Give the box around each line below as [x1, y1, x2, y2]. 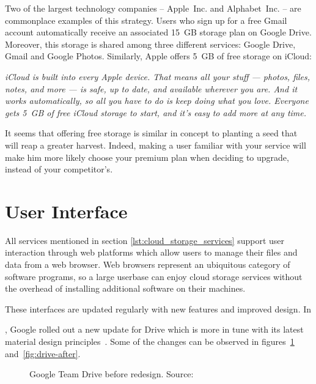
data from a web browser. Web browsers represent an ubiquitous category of [5, 258, 290, 271]
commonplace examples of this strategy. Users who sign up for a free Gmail [5, 13, 287, 26]
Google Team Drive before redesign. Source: [29, 367, 194, 380]
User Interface [5, 198, 128, 223]
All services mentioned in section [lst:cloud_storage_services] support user [5, 234, 285, 246]
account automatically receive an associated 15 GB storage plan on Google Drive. [5, 26, 312, 39]
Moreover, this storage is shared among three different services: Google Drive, [5, 37, 296, 50]
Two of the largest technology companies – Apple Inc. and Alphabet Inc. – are [5, 2, 301, 14]
